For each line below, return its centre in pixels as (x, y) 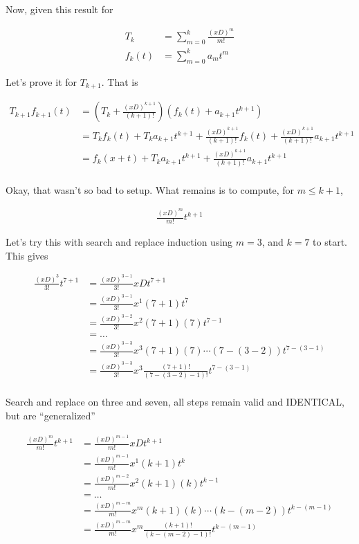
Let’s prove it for (42, 81)
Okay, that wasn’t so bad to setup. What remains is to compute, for (150, 189)
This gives (27, 255)
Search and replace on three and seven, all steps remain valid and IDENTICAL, (175, 402)
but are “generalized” (50, 415)
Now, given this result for (59, 9)
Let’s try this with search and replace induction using (119, 241)
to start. (330, 241)
